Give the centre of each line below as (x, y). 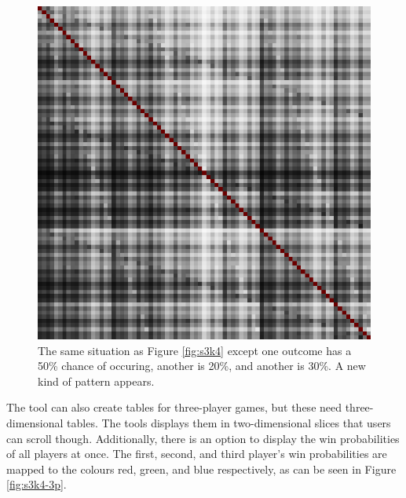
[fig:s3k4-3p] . (37, 484)
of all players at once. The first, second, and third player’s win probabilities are (197, 454)
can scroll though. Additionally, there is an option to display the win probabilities (203, 438)
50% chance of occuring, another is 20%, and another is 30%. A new (202, 366)
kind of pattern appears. (96, 381)
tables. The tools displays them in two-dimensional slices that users (229, 422)
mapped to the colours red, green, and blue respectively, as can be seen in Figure (201, 469)
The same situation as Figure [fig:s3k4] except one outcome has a (195, 350)
